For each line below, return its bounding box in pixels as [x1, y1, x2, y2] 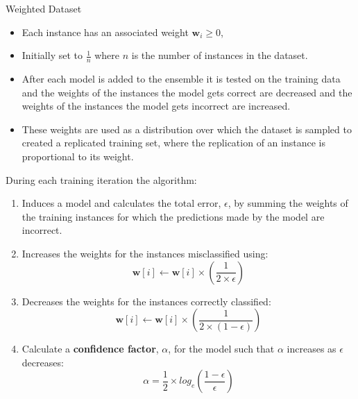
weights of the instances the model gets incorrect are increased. [22, 99, 291, 113]
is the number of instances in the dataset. [131, 48, 308, 62]
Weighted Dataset [6, 1, 82, 15]
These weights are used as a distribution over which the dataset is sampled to [22, 121, 352, 136]
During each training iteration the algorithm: [6, 172, 197, 187]
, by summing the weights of [228, 196, 348, 210]
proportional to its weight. [22, 148, 134, 163]
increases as [287, 341, 336, 356]
